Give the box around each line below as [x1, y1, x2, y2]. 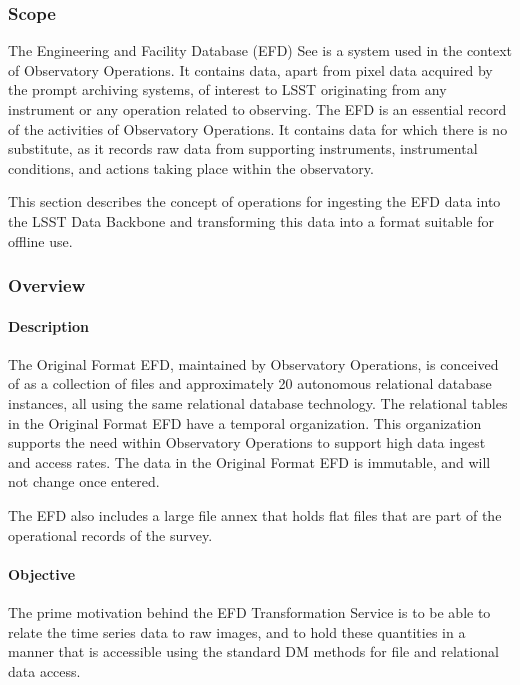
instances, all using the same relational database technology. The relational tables [8, 392, 508, 413]
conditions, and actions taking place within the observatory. [8, 157, 374, 178]
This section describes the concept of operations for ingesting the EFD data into [8, 191, 501, 212]
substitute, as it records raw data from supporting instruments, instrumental [8, 138, 478, 159]
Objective [8, 563, 76, 584]
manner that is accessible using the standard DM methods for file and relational [8, 641, 499, 662]
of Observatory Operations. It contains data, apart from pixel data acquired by [8, 59, 493, 80]
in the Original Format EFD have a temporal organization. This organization [8, 412, 482, 433]
